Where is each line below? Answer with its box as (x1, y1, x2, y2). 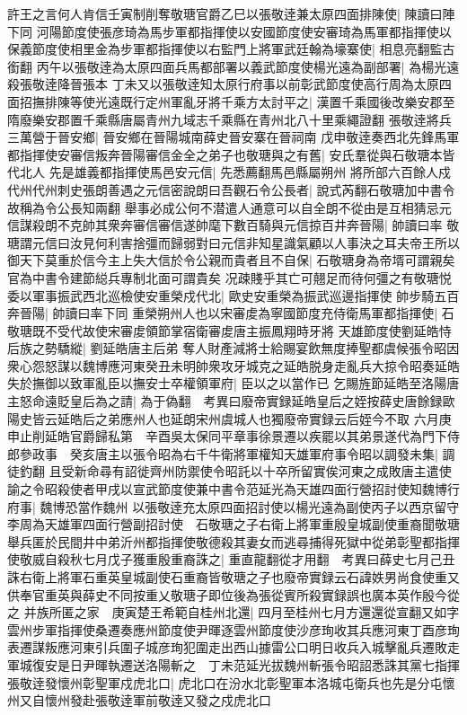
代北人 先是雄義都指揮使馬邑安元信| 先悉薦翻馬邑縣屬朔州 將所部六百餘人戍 (7, 163, 451, 181)
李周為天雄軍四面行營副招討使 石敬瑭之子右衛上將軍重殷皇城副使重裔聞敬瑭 (7, 515, 460, 534)
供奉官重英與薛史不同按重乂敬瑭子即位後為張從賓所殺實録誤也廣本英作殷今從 (7, 585, 460, 604)
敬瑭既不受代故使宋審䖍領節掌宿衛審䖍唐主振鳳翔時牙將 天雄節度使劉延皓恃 (7, 321, 452, 340)
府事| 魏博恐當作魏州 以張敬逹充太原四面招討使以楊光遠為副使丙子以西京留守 (7, 497, 460, 516)
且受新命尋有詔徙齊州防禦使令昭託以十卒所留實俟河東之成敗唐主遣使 (48, 462, 452, 481)
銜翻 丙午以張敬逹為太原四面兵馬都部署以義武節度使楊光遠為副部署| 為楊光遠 (7, 57, 460, 75)
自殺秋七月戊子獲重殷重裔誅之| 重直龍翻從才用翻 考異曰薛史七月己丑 (44, 550, 455, 569)
